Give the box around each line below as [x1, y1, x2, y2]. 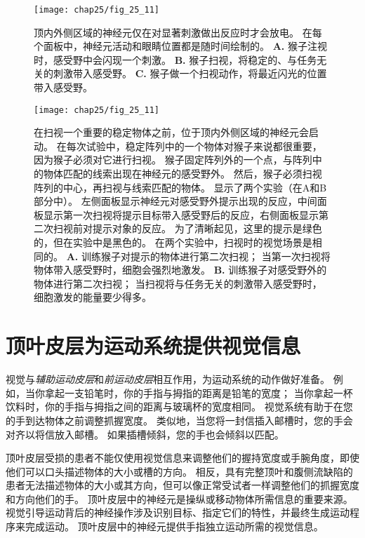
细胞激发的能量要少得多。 [34, 290, 152, 304]
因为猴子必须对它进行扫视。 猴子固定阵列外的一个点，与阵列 [34, 152, 312, 167]
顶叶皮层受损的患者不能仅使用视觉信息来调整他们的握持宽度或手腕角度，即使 [6, 450, 359, 465]
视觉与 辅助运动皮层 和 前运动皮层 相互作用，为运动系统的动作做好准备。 [6, 372, 330, 386]
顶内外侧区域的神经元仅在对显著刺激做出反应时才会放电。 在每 [34, 25, 322, 39]
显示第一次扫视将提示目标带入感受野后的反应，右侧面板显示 [43, 207, 319, 222]
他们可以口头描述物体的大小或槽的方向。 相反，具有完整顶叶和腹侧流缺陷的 [6, 464, 353, 478]
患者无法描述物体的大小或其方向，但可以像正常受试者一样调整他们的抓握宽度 [6, 478, 359, 492]
